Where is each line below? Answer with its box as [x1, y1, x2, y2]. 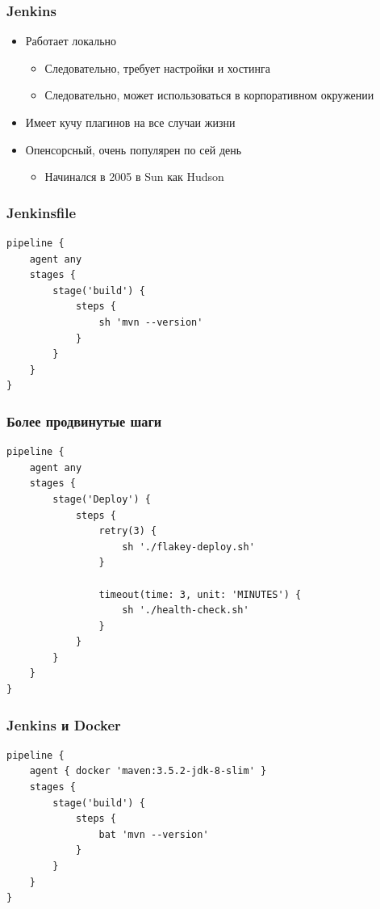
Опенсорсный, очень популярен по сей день [25, 141, 242, 158]
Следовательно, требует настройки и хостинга [44, 59, 270, 76]
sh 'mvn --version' [98, 316, 203, 328]
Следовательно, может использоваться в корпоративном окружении [44, 86, 374, 103]
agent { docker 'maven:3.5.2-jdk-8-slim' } [29, 765, 267, 777]
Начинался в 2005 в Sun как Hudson [44, 168, 224, 185]
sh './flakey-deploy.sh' [122, 541, 255, 553]
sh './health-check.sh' [122, 604, 249, 617]
